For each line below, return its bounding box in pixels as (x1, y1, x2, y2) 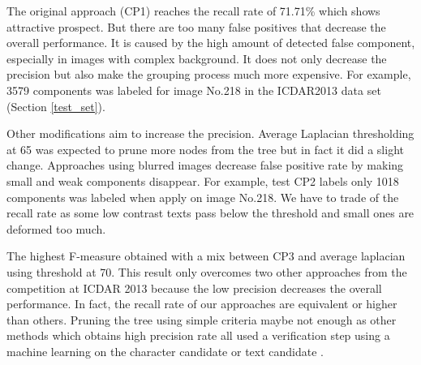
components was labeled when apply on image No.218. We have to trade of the (6, 188, 399, 205)
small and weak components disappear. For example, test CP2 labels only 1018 (6, 172, 399, 189)
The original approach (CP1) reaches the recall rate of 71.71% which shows (6, 2, 380, 19)
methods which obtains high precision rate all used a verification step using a (6, 327, 390, 344)
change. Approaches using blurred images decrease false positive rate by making (6, 157, 404, 174)
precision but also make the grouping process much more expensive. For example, (6, 66, 411, 83)
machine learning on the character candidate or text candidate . (6, 342, 324, 359)
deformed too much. (6, 220, 106, 237)
